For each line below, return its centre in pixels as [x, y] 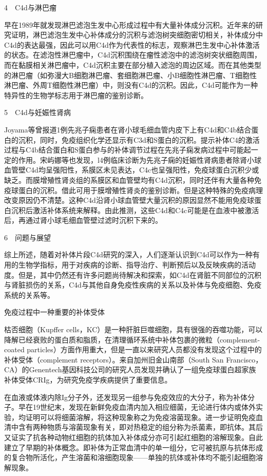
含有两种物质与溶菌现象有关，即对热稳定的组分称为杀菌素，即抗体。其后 [140, 427]
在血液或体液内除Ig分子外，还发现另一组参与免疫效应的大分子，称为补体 [126, 397]
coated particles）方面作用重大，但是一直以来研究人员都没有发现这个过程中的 [133, 349]
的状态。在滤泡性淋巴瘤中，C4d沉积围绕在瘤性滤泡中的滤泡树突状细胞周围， [133, 55]
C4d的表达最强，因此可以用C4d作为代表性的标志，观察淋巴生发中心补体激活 [132, 44]
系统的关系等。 [29, 294]
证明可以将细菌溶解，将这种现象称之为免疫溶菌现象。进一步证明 [133, 417]
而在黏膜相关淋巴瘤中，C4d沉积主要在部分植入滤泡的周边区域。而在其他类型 [133, 64]
